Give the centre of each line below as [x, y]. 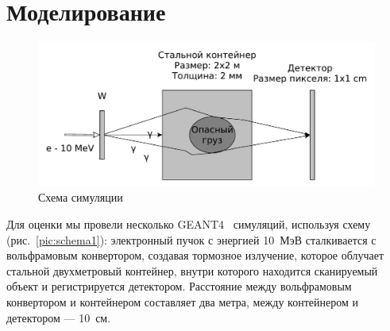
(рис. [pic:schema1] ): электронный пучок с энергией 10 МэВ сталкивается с [191, 239]
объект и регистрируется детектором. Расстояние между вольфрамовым [179, 286]
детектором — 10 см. [59, 317]
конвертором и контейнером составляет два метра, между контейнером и [182, 302]
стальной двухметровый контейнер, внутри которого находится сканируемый [192, 270]
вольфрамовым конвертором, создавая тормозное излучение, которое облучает [195, 255]
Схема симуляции [81, 197]
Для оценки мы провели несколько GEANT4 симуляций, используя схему [189, 224]
